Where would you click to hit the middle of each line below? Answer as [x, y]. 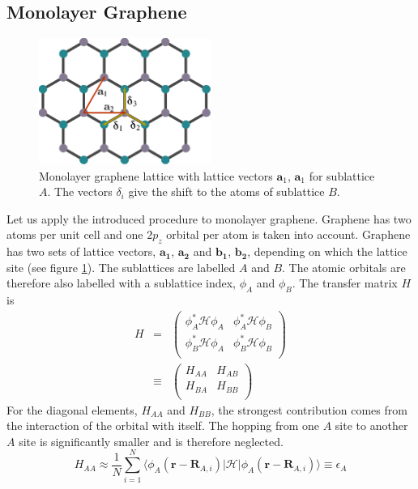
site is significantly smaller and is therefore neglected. [151, 441]
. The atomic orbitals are [344, 267]
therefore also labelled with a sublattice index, [121, 283]
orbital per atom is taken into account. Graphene [288, 234]
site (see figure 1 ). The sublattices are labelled [121, 267]
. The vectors [80, 191]
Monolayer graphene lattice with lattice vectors [156, 175]
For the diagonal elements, [72, 409]
